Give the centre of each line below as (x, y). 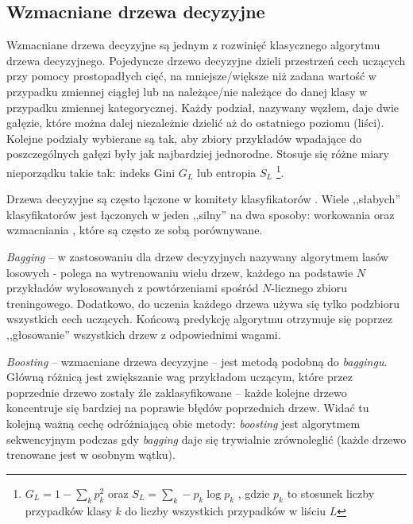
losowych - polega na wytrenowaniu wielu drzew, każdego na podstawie (180, 272)
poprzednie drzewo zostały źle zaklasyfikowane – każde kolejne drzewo (177, 392)
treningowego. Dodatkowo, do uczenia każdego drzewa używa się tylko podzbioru (203, 303)
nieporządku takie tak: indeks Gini (91, 172)
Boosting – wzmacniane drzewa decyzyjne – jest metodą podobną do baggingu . (197, 361)
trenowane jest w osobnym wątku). (91, 455)
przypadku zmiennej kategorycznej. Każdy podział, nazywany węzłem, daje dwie (203, 107)
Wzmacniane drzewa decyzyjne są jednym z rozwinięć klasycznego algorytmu (193, 45)
